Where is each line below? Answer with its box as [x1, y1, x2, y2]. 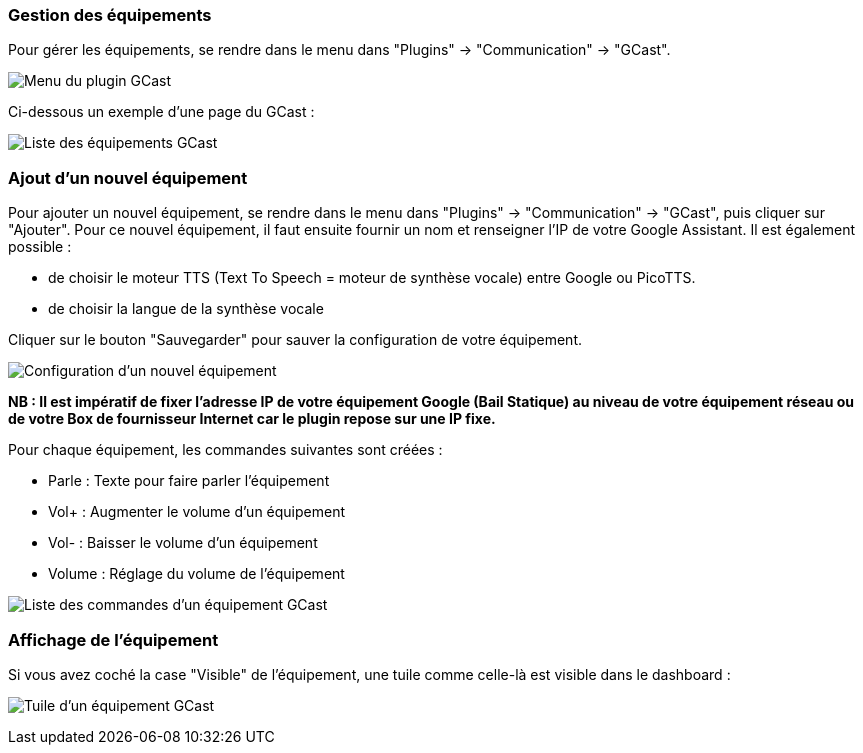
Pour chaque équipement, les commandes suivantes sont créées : [8, 441, 443, 459]
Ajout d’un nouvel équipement [8, 167, 248, 188]
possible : [8, 238, 72, 256]
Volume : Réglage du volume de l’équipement [48, 565, 345, 583]
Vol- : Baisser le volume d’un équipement [48, 534, 318, 552]
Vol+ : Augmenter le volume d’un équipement [48, 503, 346, 521]
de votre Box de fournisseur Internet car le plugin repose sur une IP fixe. [8, 410, 496, 428]
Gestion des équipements [8, 5, 212, 25]
